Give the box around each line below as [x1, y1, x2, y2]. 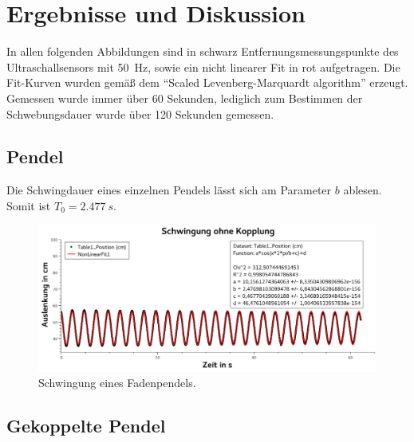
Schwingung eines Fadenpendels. [38, 374, 196, 391]
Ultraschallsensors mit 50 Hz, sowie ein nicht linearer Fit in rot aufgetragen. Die [6, 58, 400, 75]
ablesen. [343, 182, 382, 198]
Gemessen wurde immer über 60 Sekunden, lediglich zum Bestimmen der [6, 89, 363, 106]
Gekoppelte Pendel [6, 413, 166, 438]
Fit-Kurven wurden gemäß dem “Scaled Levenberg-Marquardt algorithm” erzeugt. [6, 74, 408, 91]
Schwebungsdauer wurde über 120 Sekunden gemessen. [6, 105, 274, 122]
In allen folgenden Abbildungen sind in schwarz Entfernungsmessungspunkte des [6, 43, 399, 60]
